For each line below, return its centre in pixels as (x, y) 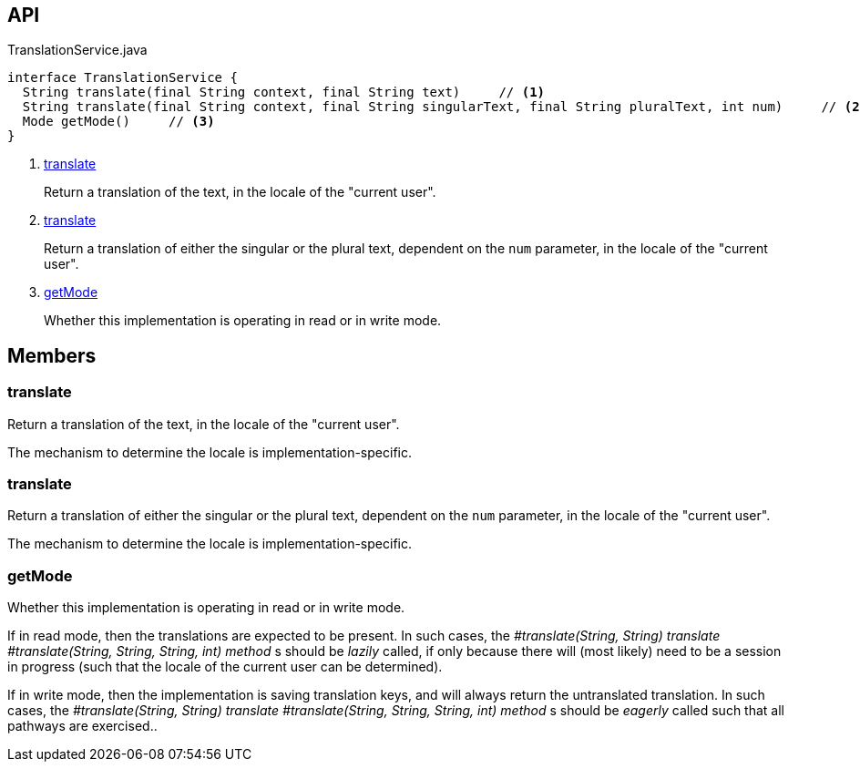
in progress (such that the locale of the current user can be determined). (225, 667)
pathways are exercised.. (82, 726)
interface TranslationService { (123, 78)
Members (52, 355)
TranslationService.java (77, 50)
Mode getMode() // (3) (118, 122)
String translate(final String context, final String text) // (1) (284, 92)
